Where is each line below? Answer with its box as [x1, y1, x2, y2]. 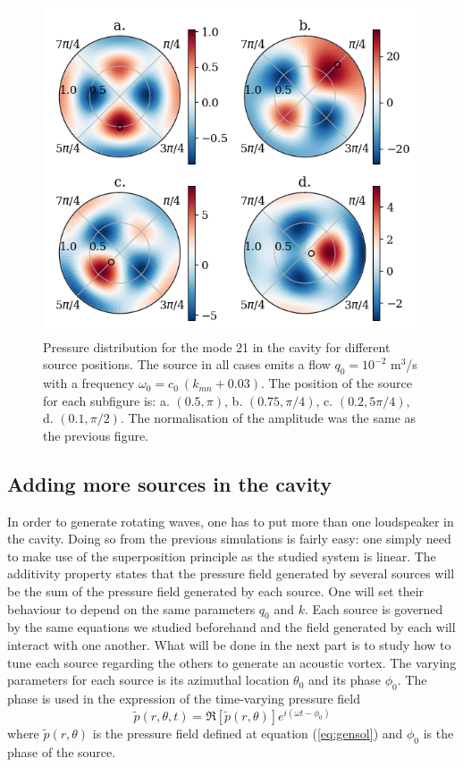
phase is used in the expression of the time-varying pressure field [7, 689, 361, 708]
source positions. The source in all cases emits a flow [43, 355, 331, 374]
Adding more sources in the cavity [7, 469, 333, 497]
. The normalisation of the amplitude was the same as [120, 409, 417, 427]
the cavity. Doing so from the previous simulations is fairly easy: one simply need [7, 529, 451, 548]
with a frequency [43, 374, 135, 392]
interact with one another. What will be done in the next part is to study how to [7, 636, 451, 654]
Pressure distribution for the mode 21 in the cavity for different [43, 337, 391, 356]
